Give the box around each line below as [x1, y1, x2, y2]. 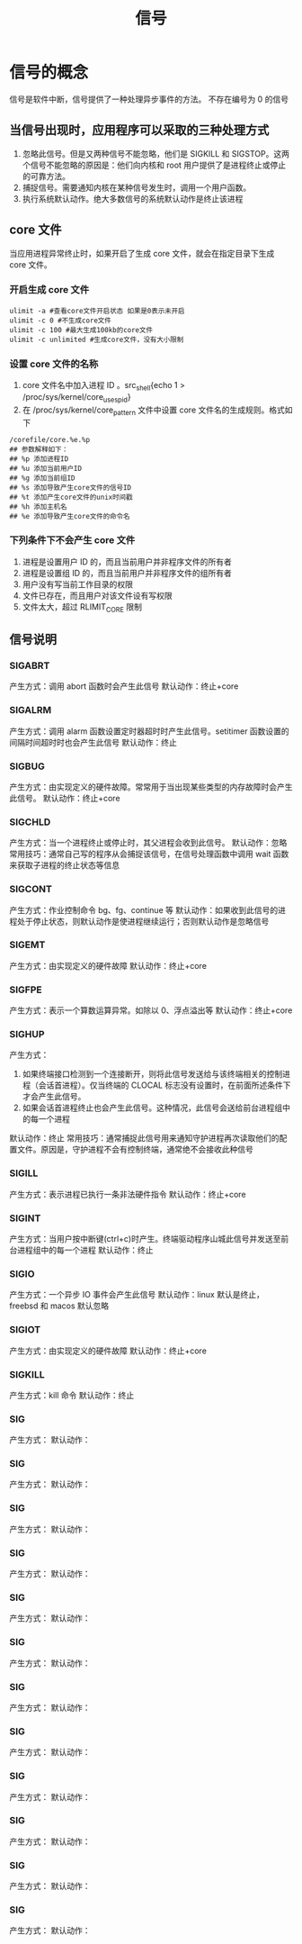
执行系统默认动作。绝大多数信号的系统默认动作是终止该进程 [22, 193, 244, 203]
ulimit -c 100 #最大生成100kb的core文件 [9, 325, 154, 334]
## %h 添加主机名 [9, 502, 67, 511]
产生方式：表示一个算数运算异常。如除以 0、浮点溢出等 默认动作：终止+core [9, 1005, 293, 1016]
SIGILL [9, 1167, 39, 1180]
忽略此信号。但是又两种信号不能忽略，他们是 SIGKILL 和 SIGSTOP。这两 [22, 148, 290, 158]
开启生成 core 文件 [9, 284, 90, 296]
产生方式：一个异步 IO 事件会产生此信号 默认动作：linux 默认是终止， [9, 1289, 265, 1300]
